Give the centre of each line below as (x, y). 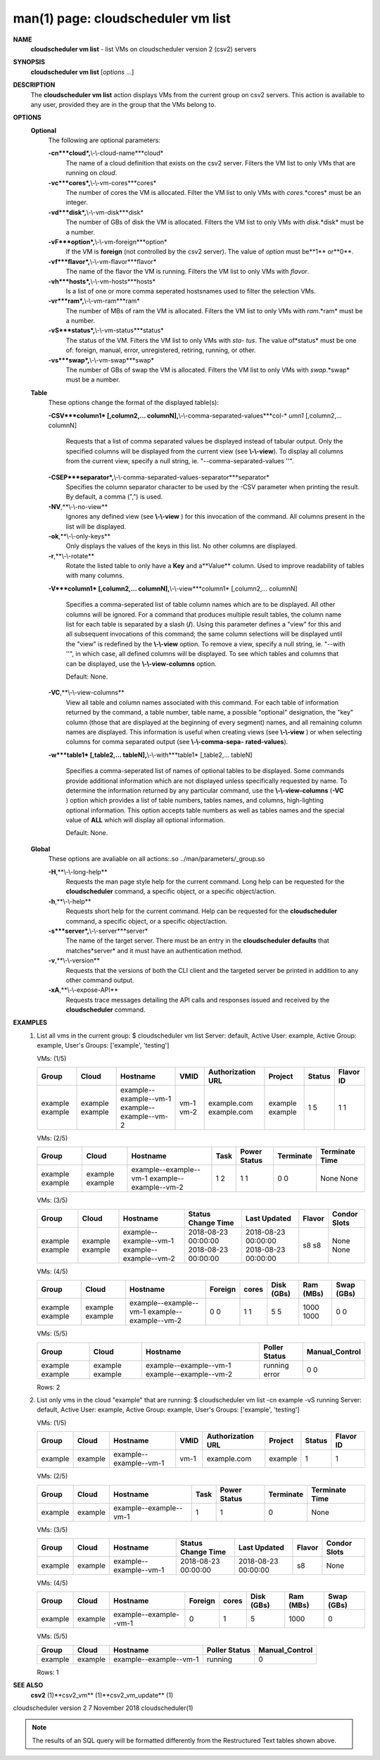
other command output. (100, 980)
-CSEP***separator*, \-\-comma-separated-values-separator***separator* (159, 477)
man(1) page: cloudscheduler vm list (122, 18)
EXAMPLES (30, 1023)
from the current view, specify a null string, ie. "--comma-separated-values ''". (180, 461)
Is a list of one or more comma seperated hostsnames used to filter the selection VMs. (191, 291)
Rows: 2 (49, 1387)
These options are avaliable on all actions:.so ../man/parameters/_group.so (157, 859)
